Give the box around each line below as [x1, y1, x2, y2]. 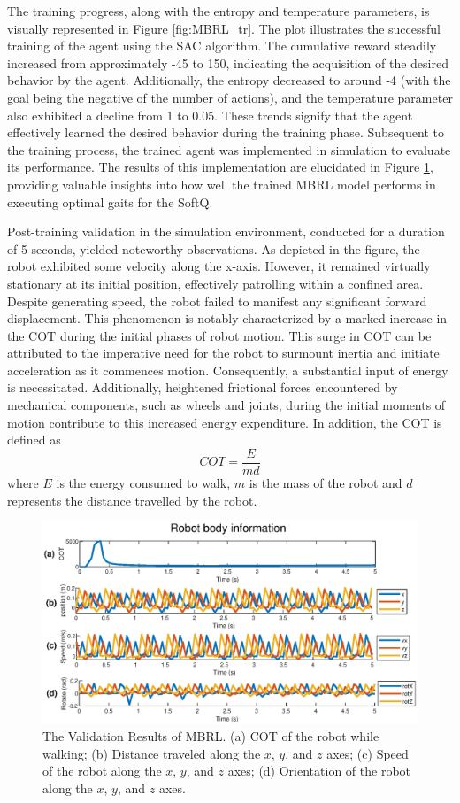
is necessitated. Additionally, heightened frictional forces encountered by [7, 378, 398, 397]
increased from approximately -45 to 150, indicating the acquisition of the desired [7, 53, 448, 72]
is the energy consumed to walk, [56, 473, 231, 491]
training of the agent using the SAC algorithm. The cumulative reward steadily [7, 36, 437, 55]
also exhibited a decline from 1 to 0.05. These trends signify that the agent [7, 105, 413, 124]
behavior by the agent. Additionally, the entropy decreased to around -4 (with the [7, 71, 451, 89]
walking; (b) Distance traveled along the [42, 744, 261, 762]
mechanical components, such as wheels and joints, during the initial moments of [7, 396, 446, 414]
